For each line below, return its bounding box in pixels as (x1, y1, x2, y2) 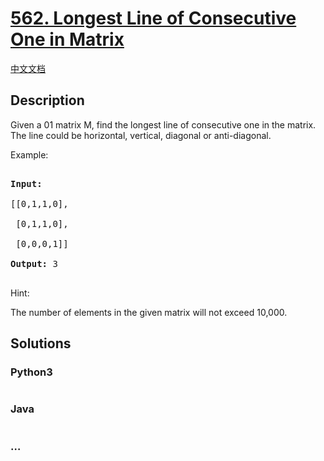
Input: (10, 178, 43, 189)
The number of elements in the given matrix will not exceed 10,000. (10, 306, 288, 318)
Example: (10, 148, 49, 161)
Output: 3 (10, 258, 58, 269)
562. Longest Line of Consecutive (10, 7, 297, 30)
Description (10, 92, 85, 109)
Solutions (10, 335, 72, 352)
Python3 (10, 365, 53, 379)
